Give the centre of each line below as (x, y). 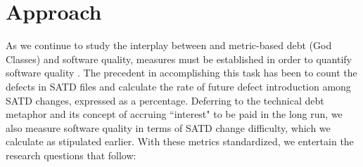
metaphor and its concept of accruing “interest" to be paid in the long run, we (174, 114)
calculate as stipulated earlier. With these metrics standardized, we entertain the (180, 141)
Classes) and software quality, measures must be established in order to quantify (179, 59)
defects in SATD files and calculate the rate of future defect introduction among (178, 86)
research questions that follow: (71, 155)
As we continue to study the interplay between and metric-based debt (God (169, 45)
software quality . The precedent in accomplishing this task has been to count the (181, 73)
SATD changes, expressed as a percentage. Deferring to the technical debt (165, 100)
